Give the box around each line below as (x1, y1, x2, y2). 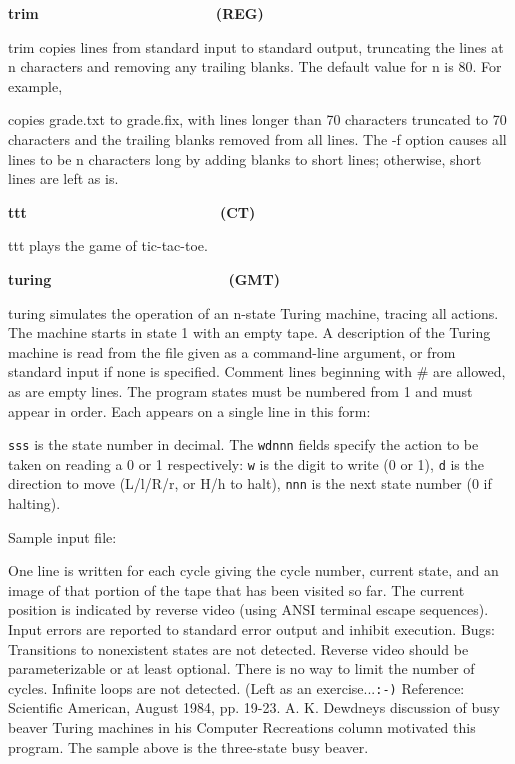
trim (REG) (8, 3, 264, 23)
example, (8, 75, 63, 96)
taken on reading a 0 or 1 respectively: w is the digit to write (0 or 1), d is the (8, 453, 484, 474)
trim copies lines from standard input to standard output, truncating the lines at (8, 36, 504, 57)
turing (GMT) (8, 268, 281, 289)
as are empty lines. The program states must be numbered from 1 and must (8, 380, 473, 401)
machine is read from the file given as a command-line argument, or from (8, 341, 456, 362)
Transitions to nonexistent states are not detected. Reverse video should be (8, 638, 469, 659)
